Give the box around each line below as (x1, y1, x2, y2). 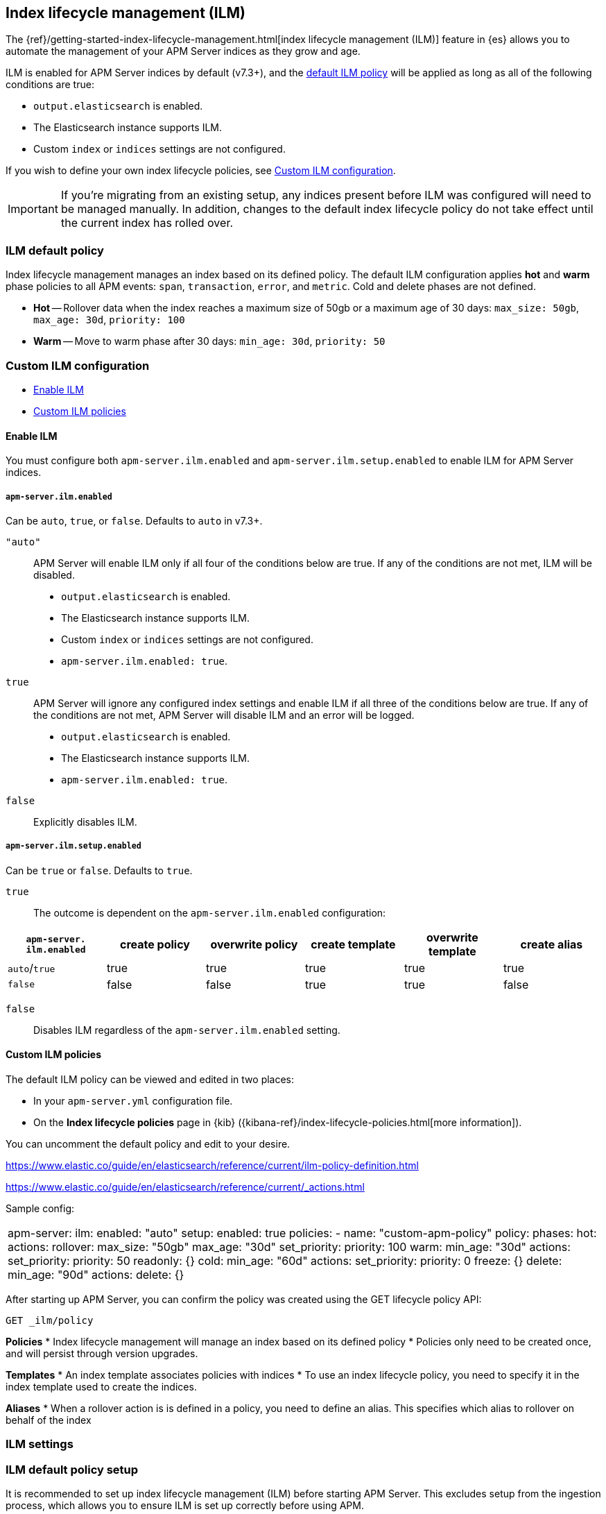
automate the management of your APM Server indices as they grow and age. (6, 45, 361, 58)
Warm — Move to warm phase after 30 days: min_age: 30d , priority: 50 (33, 335, 386, 348)
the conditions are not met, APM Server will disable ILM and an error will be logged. (33, 708, 415, 721)
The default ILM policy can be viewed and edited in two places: (6, 1073, 295, 1085)
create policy (120, 937, 190, 951)
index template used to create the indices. (6, 1380, 197, 1393)
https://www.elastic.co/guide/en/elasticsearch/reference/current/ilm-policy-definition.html (6, 1159, 419, 1171)
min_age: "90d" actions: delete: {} (8, 1267, 184, 1282)
